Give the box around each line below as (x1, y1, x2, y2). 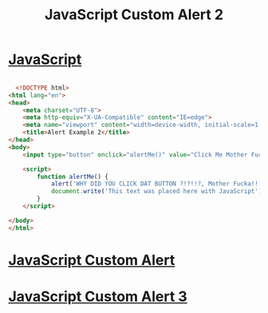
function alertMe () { (37, 172, 109, 180)
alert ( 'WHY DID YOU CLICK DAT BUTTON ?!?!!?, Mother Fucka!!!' (50, 180, 266, 188)
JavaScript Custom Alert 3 (8, 287, 187, 306)
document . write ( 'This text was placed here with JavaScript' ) (50, 188, 262, 196)
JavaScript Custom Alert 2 (44, 6, 224, 24)
